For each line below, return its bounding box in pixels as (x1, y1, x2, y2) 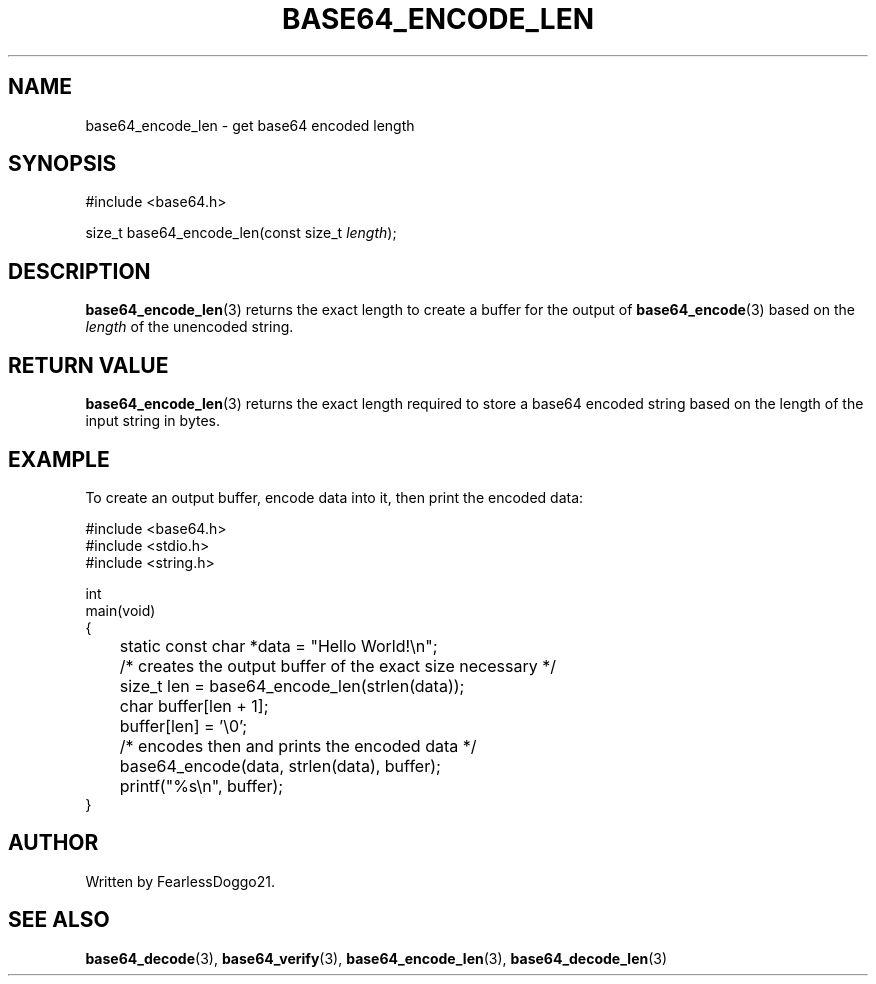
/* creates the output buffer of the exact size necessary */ (119, 655, 556, 676)
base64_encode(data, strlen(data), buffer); (119, 755, 441, 776)
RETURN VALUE (8, 352, 169, 378)
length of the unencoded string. (85, 318, 294, 336)
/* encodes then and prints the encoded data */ (119, 735, 477, 756)
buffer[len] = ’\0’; (119, 715, 248, 736)
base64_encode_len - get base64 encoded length (85, 116, 415, 134)
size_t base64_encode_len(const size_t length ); (85, 224, 397, 242)
